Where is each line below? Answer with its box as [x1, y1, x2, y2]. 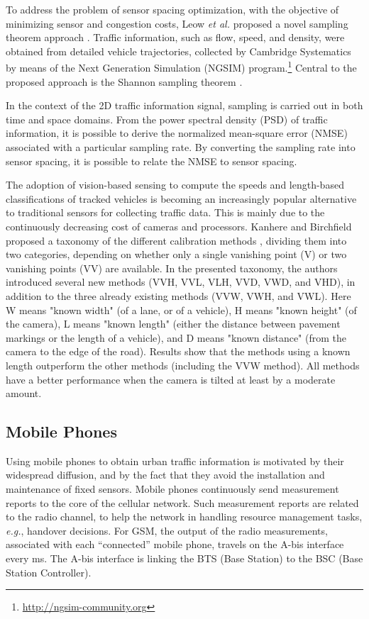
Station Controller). [6, 564, 92, 579]
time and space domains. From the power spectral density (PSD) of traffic [6, 111, 328, 126]
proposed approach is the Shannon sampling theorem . [6, 74, 243, 89]
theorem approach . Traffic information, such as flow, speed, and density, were [6, 30, 345, 45]
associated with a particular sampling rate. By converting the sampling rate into [6, 140, 356, 154]
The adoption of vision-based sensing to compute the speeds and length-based [6, 177, 344, 192]
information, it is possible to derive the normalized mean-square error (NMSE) [6, 126, 348, 140]
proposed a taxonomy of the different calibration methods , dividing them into [6, 233, 347, 247]
